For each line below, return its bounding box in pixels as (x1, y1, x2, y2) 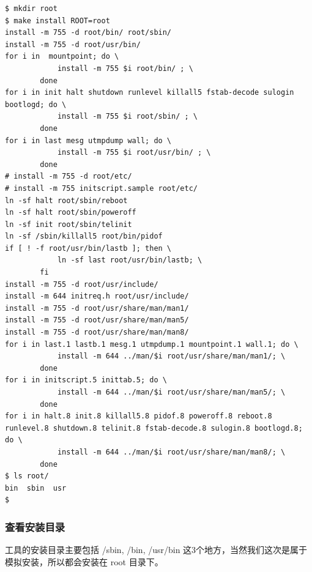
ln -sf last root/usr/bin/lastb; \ (57, 256, 202, 265)
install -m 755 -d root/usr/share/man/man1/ (5, 303, 189, 313)
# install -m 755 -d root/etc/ (5, 172, 132, 181)
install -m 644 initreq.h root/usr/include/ (5, 292, 189, 301)
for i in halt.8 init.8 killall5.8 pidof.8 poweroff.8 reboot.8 (5, 412, 272, 421)
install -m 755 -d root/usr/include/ (5, 280, 158, 289)
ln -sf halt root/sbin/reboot (5, 196, 128, 205)
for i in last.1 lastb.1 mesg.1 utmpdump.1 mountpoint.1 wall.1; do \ (5, 340, 299, 349)
